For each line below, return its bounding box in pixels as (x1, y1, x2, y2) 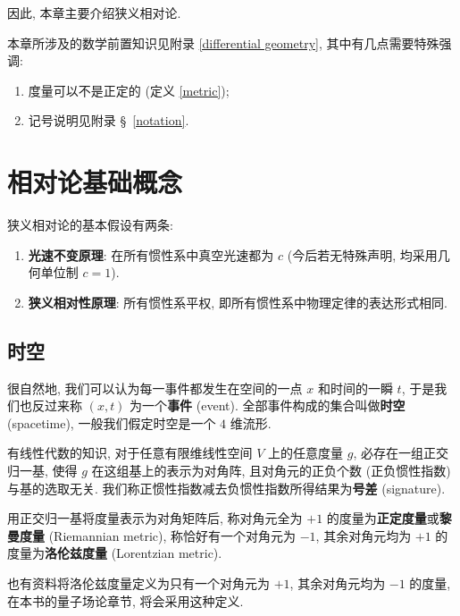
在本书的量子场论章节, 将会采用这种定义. (7, 591, 244, 610)
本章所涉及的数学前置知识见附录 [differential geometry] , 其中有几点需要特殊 (7, 33, 439, 52)
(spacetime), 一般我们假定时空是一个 (7, 413, 216, 432)
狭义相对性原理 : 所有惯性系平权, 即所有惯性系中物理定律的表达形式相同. (28, 292, 447, 311)
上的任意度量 (268, 443, 344, 462)
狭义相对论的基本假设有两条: (7, 215, 173, 234)
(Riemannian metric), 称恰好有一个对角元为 (48, 526, 297, 544)
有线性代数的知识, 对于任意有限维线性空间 (7, 443, 253, 462)
